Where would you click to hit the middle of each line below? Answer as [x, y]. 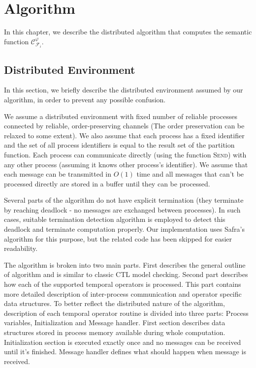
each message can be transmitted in [58, 174]
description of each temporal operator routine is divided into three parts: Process [126, 313]
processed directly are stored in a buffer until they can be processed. [107, 183]
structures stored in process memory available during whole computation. [115, 332]
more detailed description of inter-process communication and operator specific [123, 293]
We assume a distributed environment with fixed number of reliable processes [121, 116]
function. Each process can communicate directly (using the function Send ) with [125, 154]
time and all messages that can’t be [190, 174]
